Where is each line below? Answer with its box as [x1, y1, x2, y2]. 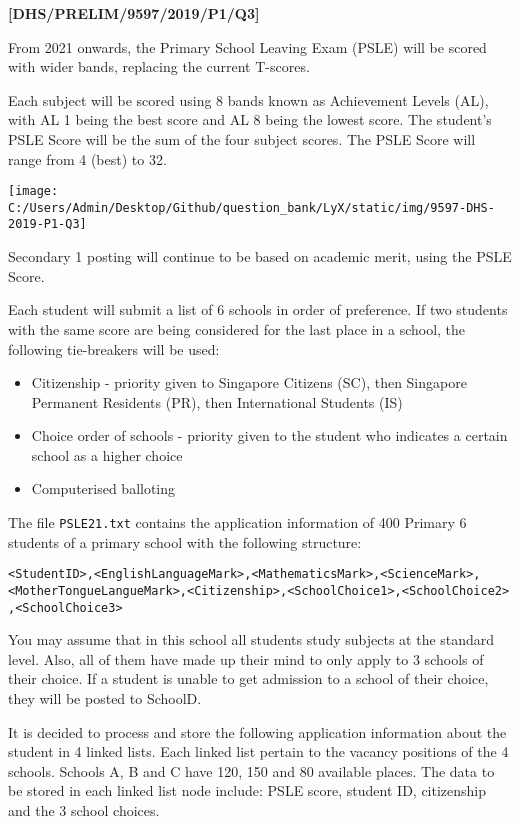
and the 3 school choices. [8, 800, 160, 821]
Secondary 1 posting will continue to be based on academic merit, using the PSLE [8, 246, 512, 267]
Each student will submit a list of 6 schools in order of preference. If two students [8, 299, 508, 320]
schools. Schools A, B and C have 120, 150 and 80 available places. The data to [8, 760, 495, 781]
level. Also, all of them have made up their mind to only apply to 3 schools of [8, 648, 484, 669]
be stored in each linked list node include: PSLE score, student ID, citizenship [8, 780, 487, 801]
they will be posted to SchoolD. [8, 688, 202, 709]
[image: [8, 184, 59, 199]
